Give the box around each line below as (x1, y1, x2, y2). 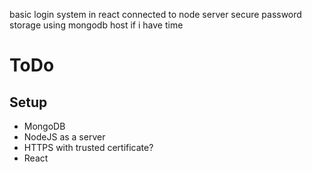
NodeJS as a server (23, 131, 106, 143)
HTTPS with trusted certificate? (23, 142, 154, 153)
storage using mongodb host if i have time (9, 19, 184, 31)
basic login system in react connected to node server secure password (9, 9, 302, 20)
